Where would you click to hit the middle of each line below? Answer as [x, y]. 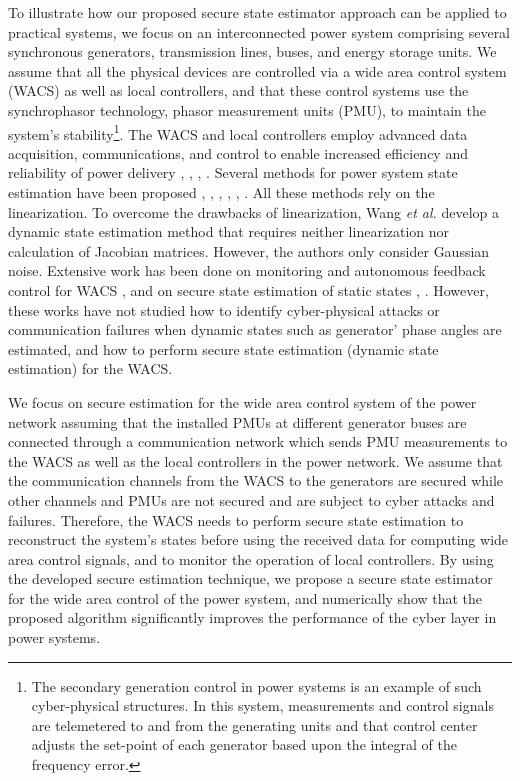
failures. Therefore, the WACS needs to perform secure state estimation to [236, 519]
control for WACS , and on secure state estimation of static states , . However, [248, 289]
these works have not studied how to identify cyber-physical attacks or [224, 309]
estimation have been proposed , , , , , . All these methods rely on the [221, 192]
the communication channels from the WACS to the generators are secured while [256, 480]
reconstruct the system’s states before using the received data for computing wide [258, 539]
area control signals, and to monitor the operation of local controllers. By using [251, 558]
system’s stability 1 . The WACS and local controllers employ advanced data [238, 132]
